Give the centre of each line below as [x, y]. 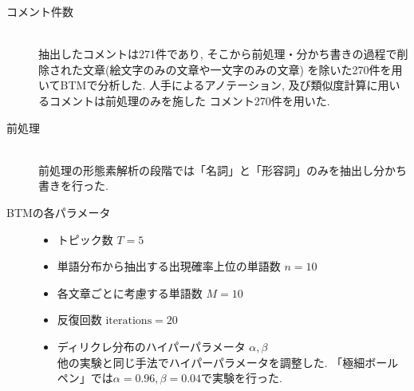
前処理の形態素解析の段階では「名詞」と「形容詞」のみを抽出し [206, 170]
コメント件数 [40, 11]
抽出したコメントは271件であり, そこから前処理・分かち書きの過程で [218, 54]
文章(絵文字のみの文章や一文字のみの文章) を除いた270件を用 [242, 69]
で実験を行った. [242, 378]
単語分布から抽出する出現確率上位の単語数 [169, 266]
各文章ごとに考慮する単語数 [130, 292]
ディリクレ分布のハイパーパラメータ [151, 346]
